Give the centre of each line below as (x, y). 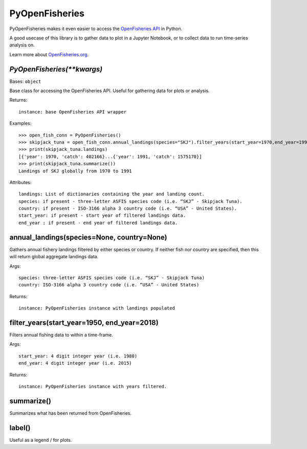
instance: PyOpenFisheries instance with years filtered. (93, 386)
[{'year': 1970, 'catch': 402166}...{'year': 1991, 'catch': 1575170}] (110, 156)
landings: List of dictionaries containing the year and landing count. (112, 194)
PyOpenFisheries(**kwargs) (56, 69)
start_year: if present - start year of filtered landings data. (102, 216)
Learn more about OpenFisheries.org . (49, 54)
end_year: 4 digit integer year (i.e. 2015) (75, 363)
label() (20, 428)
